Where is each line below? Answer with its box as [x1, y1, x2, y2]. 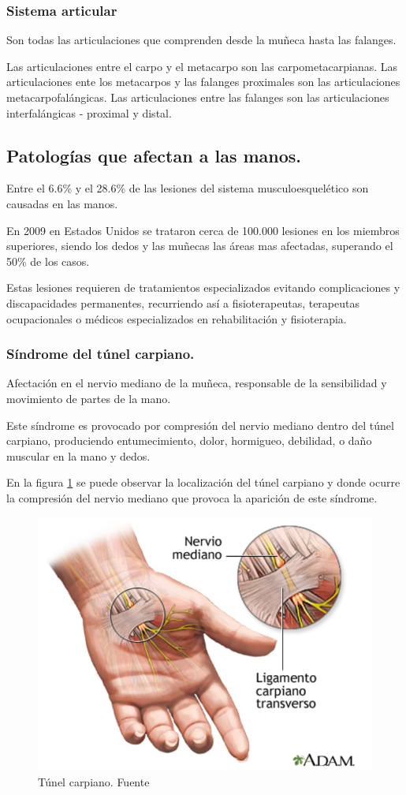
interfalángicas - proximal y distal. [6, 104, 172, 121]
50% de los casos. [6, 252, 90, 269]
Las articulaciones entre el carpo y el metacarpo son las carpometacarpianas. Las [6, 58, 398, 74]
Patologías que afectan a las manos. [6, 143, 302, 167]
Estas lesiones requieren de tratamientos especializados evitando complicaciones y [6, 279, 400, 296]
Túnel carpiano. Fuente [38, 773, 150, 789]
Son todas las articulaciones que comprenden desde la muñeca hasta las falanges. [6, 32, 397, 48]
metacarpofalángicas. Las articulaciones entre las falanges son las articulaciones [6, 89, 389, 105]
